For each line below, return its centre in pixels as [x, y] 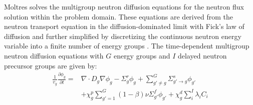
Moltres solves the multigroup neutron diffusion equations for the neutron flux [124, 6]
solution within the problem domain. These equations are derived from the [118, 16]
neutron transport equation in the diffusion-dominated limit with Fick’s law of [124, 26]
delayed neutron [202, 55]
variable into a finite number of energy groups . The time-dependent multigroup [127, 46]
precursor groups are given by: [51, 65]
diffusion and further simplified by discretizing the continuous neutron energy [123, 36]
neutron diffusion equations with [54, 55]
